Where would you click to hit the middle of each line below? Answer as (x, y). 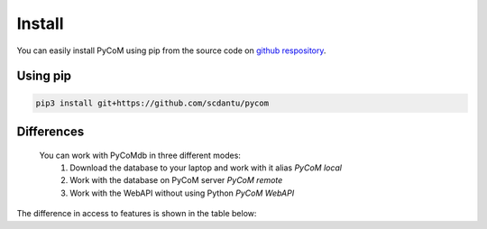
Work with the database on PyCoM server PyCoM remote (176, 180)
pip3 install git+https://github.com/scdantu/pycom (152, 103)
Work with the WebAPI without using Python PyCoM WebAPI (182, 193)
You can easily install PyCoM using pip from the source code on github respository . (171, 50)
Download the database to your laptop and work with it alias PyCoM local (206, 168)
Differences (51, 131)
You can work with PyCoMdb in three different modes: (140, 155)
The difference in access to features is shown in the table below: (137, 214)
